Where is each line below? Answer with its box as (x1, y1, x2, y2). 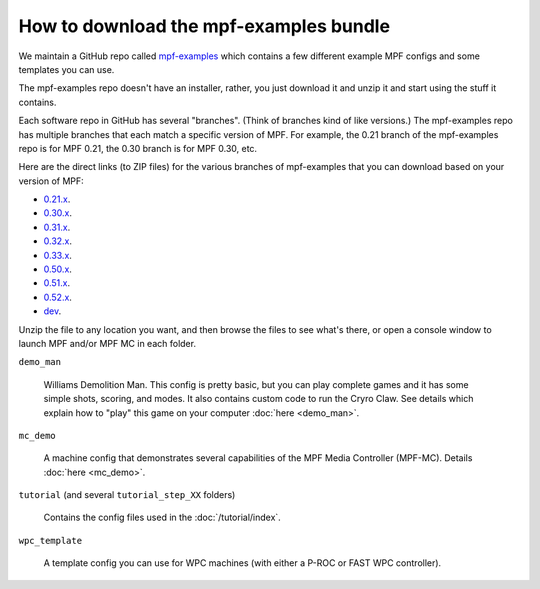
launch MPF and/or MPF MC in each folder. (18, 337, 197, 349)
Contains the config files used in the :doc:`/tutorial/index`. (43, 511, 282, 524)
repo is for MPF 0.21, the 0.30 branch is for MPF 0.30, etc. (18, 142, 258, 154)
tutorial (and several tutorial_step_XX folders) (18, 489, 236, 501)
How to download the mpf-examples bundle (18, 15, 390, 37)
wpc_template (18, 535, 83, 546)
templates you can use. (18, 63, 115, 75)
